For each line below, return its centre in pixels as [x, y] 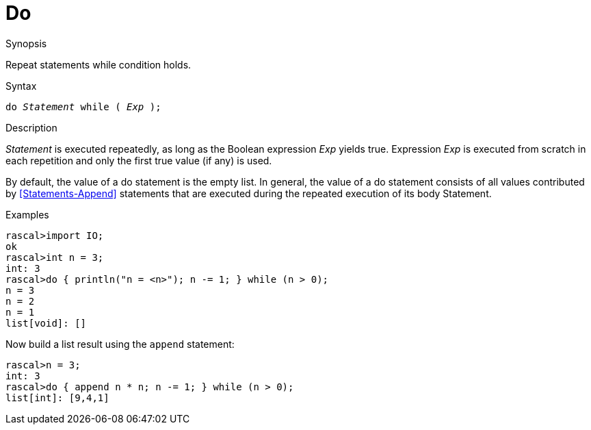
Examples [27, 214]
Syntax [21, 86]
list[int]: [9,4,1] [57, 397]
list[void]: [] [46, 323]
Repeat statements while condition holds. [98, 64]
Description [31, 127]
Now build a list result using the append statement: [120, 344]
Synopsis [26, 43]
